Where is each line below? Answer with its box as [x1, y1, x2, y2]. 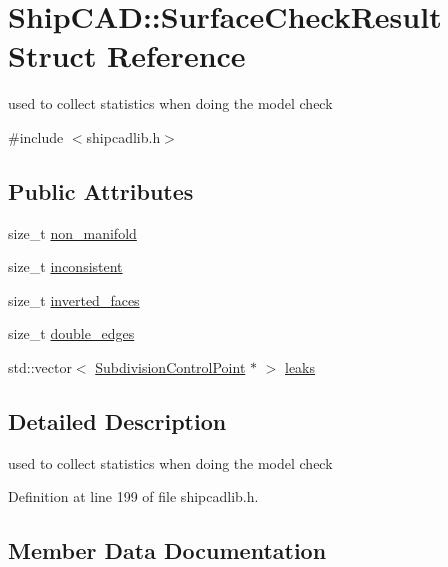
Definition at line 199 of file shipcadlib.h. [8, 486, 259, 507]
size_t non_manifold [8, 222, 137, 243]
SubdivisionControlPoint [95, 357, 246, 378]
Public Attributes [8, 175, 194, 206]
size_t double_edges [8, 323, 135, 344]
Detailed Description [8, 406, 227, 437]
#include [8, 126, 64, 147]
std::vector [8, 357, 72, 378]
